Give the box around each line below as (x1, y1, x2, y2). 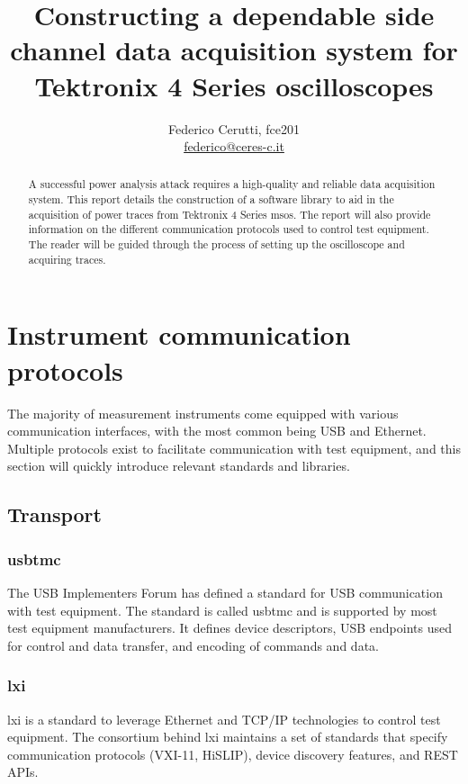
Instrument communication (7, 316, 351, 353)
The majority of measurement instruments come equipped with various (7, 403, 399, 422)
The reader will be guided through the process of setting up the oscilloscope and (28, 237, 405, 252)
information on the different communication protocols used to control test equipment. (28, 221, 429, 237)
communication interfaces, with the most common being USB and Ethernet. (7, 421, 427, 440)
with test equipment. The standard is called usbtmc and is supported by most (7, 600, 437, 619)
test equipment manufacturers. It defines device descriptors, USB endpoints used (7, 618, 452, 637)
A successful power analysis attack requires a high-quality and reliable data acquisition (28, 176, 436, 192)
